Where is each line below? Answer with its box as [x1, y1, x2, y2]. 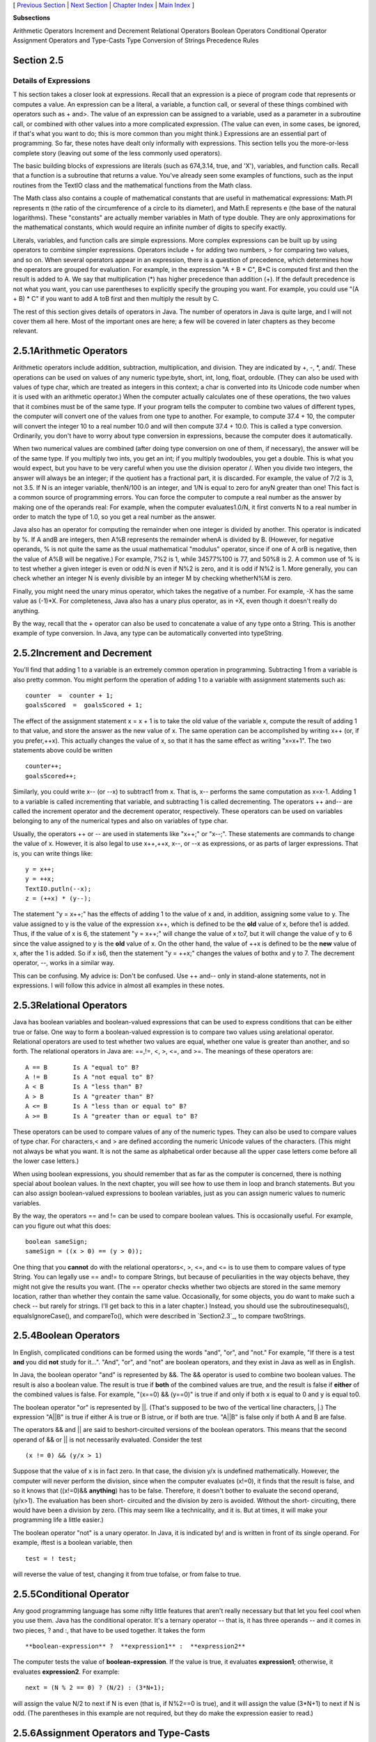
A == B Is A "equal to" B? [25, 1063, 139, 1071]
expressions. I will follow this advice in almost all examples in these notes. [13, 981, 225, 989]
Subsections [13, 14, 51, 22]
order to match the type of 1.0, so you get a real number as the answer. [13, 513, 217, 521]
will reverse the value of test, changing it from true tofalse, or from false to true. [13, 1570, 242, 1578]
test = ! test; [25, 1555, 77, 1562]
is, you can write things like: [13, 849, 93, 857]
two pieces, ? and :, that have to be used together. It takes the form [13, 1626, 205, 1634]
